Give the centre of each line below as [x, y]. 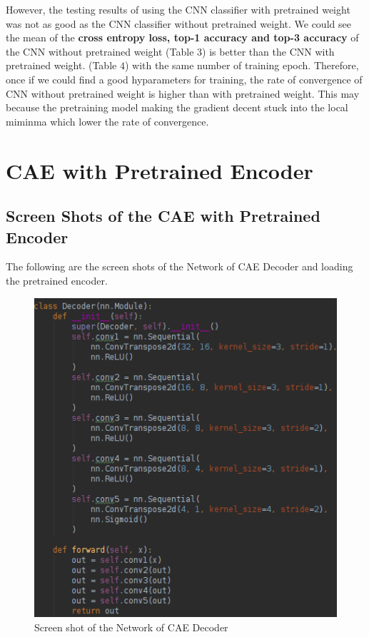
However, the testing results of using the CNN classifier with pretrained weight [178, 9]
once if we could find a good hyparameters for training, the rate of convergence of [184, 79]
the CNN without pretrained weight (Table [100, 51]
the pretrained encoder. [57, 280]
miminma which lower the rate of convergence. [107, 121]
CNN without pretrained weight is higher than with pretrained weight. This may [183, 93]
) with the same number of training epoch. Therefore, [242, 65]
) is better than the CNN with [268, 51]
